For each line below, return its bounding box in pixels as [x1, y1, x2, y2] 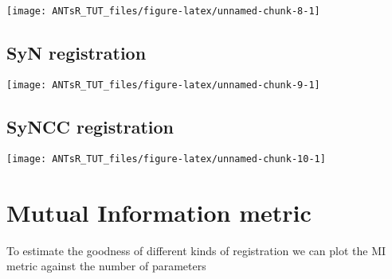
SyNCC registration [6, 114, 174, 138]
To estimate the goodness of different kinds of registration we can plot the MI [6, 242, 386, 258]
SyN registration [6, 41, 147, 65]
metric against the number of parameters [6, 258, 206, 274]
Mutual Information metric [6, 196, 312, 228]
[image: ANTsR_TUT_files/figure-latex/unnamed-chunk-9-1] [6, 79, 320, 91]
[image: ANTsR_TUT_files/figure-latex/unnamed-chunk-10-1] [6, 153, 326, 165]
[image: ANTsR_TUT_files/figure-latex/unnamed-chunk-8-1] [6, 6, 320, 17]
